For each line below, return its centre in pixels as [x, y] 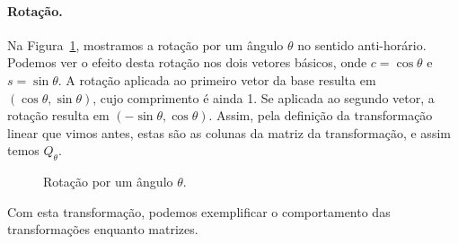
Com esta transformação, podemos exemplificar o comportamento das [199, 211]
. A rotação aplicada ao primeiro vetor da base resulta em [217, 79]
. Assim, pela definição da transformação [321, 115]
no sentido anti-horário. [362, 44]
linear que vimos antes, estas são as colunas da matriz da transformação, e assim [229, 132]
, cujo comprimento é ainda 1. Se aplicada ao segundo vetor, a [264, 97]
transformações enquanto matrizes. [103, 229]
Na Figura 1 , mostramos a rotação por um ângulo [145, 44]
